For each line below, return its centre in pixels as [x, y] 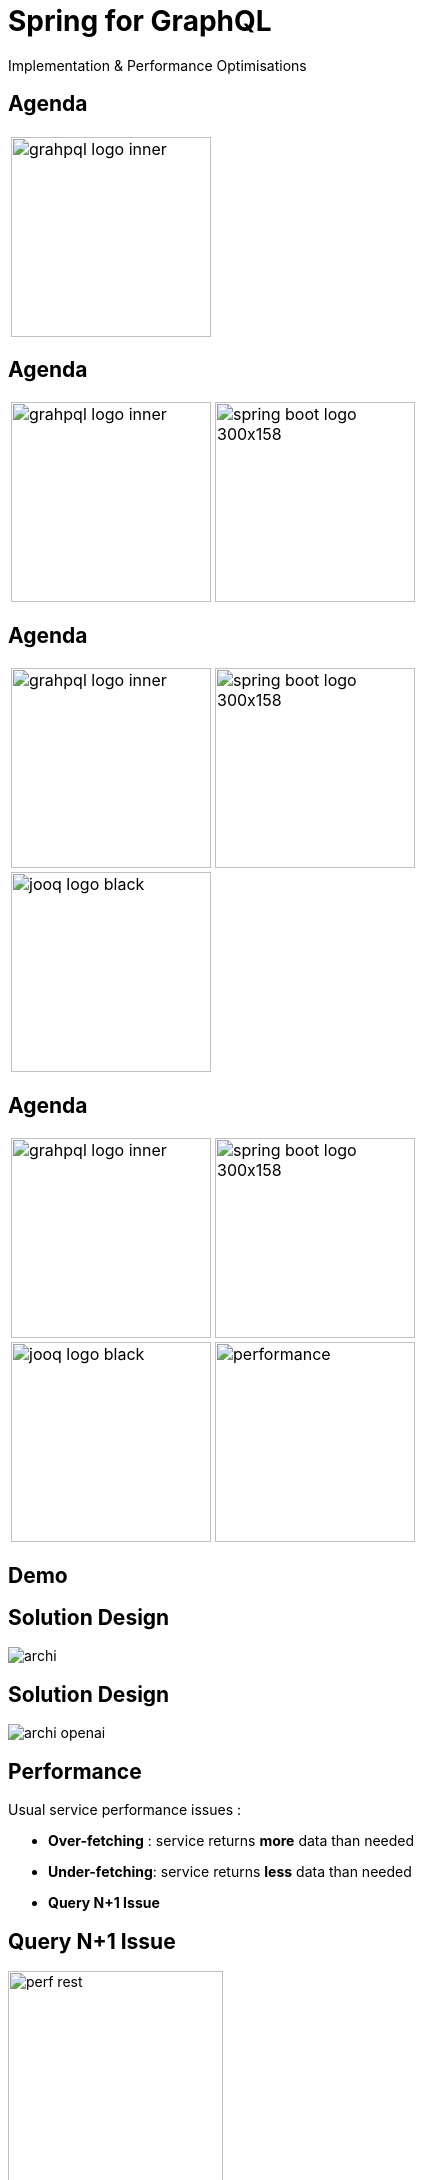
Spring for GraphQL [140, 21]
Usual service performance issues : [125, 1810]
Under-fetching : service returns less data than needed [230, 1872]
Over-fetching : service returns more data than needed [231, 1841]
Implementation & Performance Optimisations [157, 65]
